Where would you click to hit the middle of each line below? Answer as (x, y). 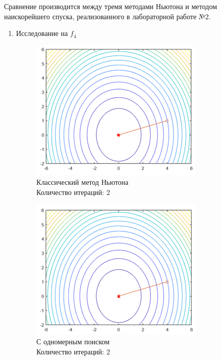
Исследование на (42, 33)
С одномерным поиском (73, 342)
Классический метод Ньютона (82, 182)
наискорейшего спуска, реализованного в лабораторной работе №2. (107, 16)
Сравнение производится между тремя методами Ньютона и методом (111, 6)
